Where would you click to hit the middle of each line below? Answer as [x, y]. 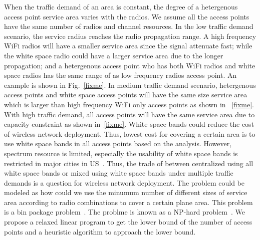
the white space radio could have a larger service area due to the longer [114, 55]
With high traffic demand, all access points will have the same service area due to [129, 114]
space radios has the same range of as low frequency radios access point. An [120, 75]
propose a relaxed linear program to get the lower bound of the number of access [128, 222]
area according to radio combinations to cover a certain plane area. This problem [128, 202]
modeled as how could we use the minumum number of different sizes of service [126, 192]
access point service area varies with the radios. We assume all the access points [127, 16]
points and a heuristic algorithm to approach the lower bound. [100, 231]
